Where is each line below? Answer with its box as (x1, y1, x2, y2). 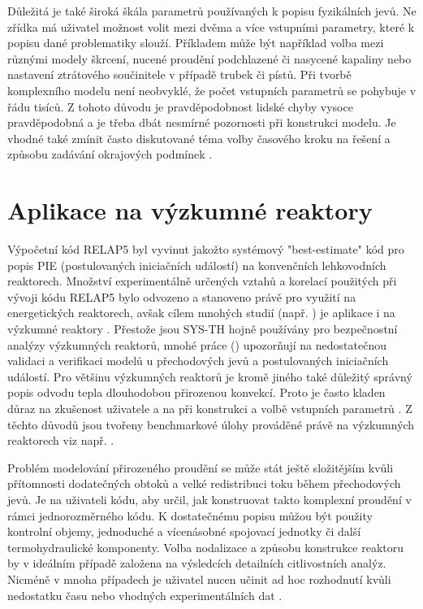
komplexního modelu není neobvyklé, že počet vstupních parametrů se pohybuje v (7, 81, 417, 98)
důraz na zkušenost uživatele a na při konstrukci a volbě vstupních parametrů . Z (7, 400, 412, 416)
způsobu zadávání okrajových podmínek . (7, 146, 213, 163)
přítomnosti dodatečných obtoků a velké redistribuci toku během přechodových (7, 475, 401, 492)
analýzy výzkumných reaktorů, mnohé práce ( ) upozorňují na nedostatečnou (7, 336, 386, 353)
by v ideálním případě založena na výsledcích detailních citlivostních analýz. (7, 555, 386, 572)
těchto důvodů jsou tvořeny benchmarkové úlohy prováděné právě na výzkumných (7, 415, 415, 433)
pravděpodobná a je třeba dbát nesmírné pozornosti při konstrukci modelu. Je (7, 114, 396, 131)
